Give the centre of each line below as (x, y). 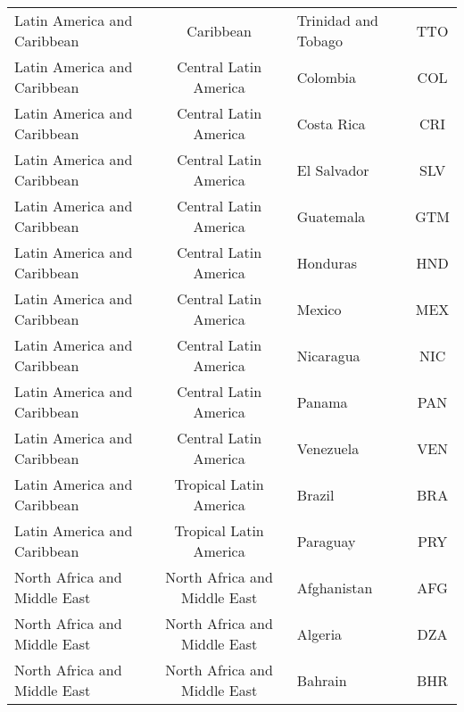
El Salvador (333, 170)
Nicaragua (328, 355)
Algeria (319, 633)
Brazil (315, 494)
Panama (322, 402)
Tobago (319, 41)
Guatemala (331, 216)
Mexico (319, 309)
